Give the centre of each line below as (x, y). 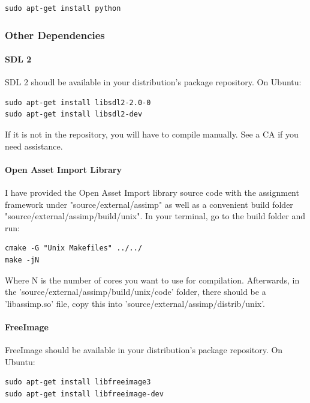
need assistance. (34, 146)
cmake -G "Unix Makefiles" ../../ (74, 248)
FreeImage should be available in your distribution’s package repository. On (144, 350)
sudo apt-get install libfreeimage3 (78, 382)
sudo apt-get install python (63, 8)
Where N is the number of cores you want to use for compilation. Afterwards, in (152, 280)
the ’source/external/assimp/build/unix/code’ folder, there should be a (136, 292)
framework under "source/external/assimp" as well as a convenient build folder (149, 204)
